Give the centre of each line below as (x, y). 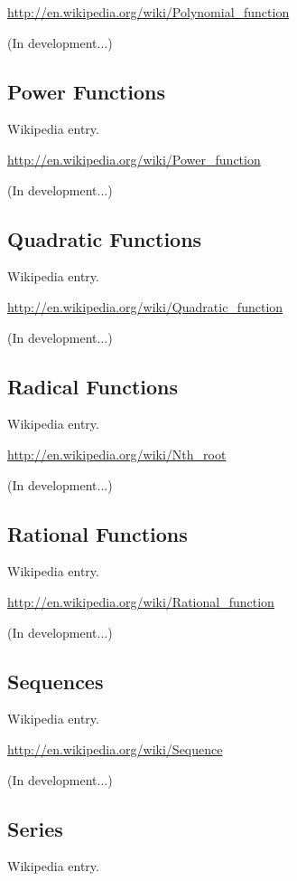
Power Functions (86, 91)
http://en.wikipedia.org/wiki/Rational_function (141, 601)
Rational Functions (97, 533)
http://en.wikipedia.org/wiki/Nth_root (117, 454)
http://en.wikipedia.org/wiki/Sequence (115, 748)
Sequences (56, 681)
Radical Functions (93, 386)
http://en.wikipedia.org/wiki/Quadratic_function (145, 306)
